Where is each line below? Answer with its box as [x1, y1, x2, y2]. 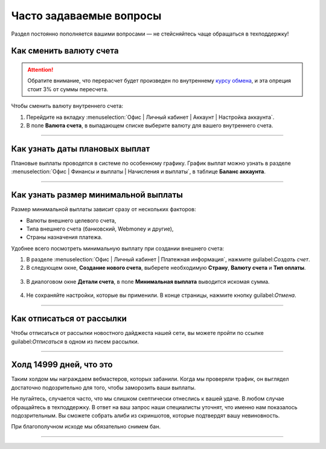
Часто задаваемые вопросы [11, 9, 162, 22]
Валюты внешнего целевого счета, [26, 217, 117, 224]
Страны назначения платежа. [26, 234, 103, 241]
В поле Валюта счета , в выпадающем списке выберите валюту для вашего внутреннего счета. [26, 121, 273, 129]
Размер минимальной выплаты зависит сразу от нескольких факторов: [11, 206, 196, 213]
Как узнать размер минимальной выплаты [11, 190, 184, 200]
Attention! [27, 66, 54, 73]
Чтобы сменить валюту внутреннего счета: [11, 103, 124, 110]
